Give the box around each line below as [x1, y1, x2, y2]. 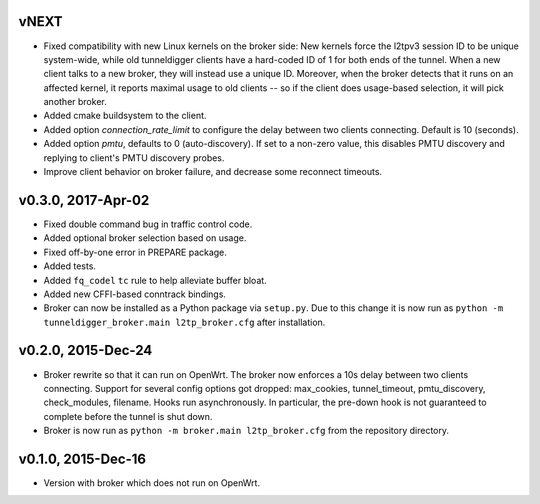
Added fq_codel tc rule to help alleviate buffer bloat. [43, 274, 267, 286]
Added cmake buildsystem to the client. [43, 110, 207, 122]
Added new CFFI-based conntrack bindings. [43, 288, 227, 300]
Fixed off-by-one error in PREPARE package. [43, 246, 227, 258]
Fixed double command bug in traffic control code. [43, 218, 253, 230]
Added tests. [43, 260, 97, 272]
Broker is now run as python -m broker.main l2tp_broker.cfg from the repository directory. [43, 425, 450, 437]
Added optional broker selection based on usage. [43, 232, 247, 244]
